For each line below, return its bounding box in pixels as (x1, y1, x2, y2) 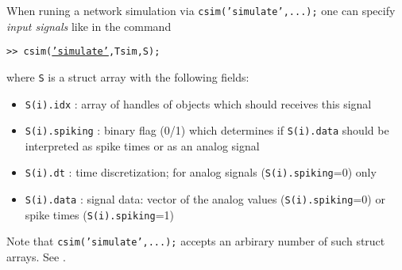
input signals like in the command (6, 17, 172, 34)
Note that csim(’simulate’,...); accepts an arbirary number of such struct (6, 233, 385, 249)
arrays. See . (6, 249, 66, 265)
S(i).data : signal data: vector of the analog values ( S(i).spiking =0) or (25, 191, 385, 207)
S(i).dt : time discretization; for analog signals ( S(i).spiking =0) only (25, 164, 377, 181)
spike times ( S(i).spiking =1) (25, 206, 174, 222)
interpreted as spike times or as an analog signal (25, 137, 260, 154)
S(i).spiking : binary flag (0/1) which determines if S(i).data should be (25, 122, 389, 139)
